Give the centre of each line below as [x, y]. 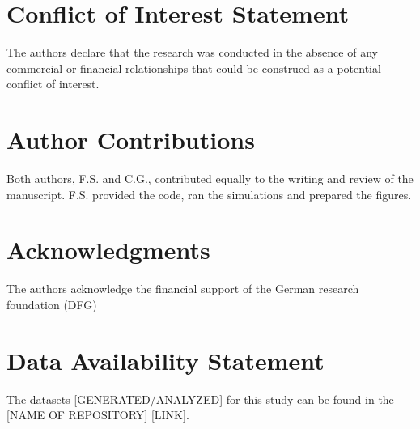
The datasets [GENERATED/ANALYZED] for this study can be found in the [200, 399]
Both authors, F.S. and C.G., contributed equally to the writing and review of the [210, 178]
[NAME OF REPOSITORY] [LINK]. [98, 415]
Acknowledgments [108, 250]
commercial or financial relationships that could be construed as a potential [194, 68]
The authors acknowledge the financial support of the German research [183, 289]
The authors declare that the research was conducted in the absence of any [192, 52]
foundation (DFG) [52, 304]
